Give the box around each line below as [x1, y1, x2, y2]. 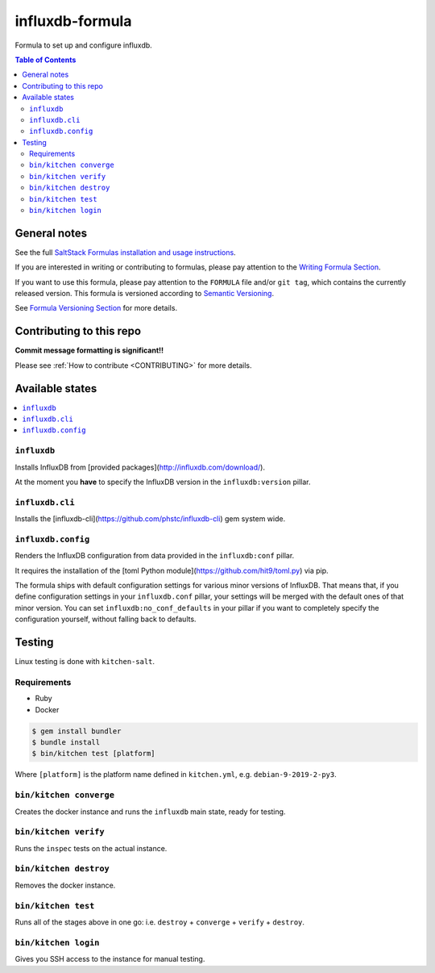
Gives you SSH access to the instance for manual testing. [14, 954, 205, 964]
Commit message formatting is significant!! [14, 345, 164, 355]
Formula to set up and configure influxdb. [14, 40, 152, 50]
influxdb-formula [14, 12, 132, 30]
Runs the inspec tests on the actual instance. [14, 843, 168, 853]
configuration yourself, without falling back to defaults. [14, 614, 197, 624]
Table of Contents [14, 55, 77, 65]
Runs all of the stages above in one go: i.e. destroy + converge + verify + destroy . [14, 917, 305, 927]
